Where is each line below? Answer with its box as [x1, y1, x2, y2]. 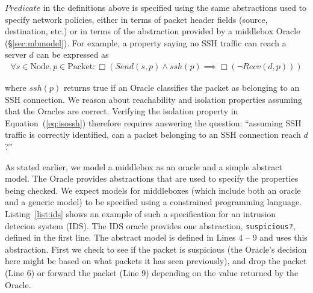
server [5, 48, 26, 61]
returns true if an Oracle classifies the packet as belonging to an [63, 81, 300, 93]
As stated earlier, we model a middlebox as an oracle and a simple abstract [5, 160, 282, 173]
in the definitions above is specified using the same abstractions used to [43, 1, 307, 13]
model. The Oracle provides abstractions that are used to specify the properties [5, 172, 299, 185]
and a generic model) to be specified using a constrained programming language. [5, 196, 302, 208]
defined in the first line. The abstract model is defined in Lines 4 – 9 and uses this [5, 231, 308, 244]
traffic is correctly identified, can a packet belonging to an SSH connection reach [5, 128, 301, 141]
